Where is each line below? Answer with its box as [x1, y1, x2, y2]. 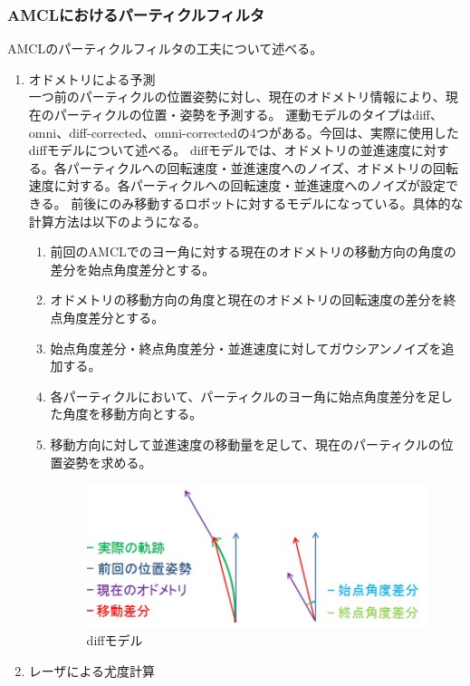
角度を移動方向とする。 [62, 404, 203, 423]
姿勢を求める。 [62, 452, 152, 471]
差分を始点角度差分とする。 [50, 259, 216, 278]
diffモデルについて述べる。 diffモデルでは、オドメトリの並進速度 [28, 140, 411, 159]
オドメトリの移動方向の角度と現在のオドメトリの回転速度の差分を [50, 290, 444, 309]
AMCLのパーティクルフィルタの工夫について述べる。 [7, 39, 323, 58]
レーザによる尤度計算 [28, 661, 156, 680]
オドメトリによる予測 [28, 69, 156, 88]
